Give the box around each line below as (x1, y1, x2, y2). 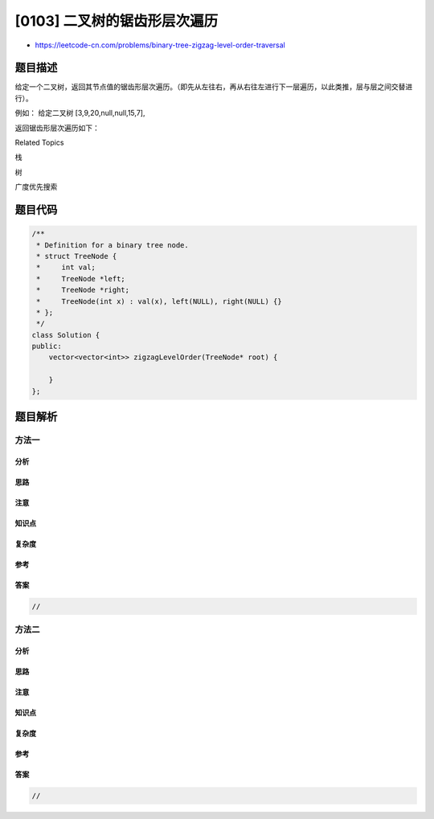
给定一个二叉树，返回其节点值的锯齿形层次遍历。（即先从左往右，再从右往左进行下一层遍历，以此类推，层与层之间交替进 (14, 82, 413, 92)
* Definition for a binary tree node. (36, 240, 189, 249)
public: (31, 342, 62, 351)
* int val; (36, 263, 96, 272)
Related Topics (14, 137, 64, 148)
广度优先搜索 (14, 182, 58, 192)
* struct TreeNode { (36, 252, 117, 260)
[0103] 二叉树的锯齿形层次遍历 (14, 12, 219, 30)
